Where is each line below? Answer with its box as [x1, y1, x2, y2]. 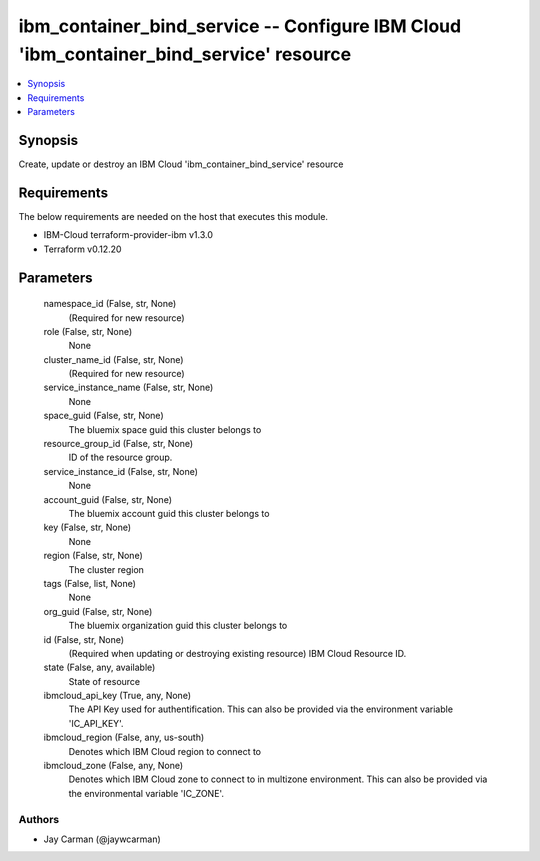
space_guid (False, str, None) [43, 410, 164, 422]
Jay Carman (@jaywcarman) [43, 833, 162, 845]
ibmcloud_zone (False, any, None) [43, 760, 184, 772]
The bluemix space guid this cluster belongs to [68, 423, 262, 435]
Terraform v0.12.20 [43, 243, 122, 255]
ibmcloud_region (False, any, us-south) [43, 731, 205, 744]
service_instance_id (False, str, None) [43, 465, 199, 477]
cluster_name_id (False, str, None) [43, 353, 184, 365]
